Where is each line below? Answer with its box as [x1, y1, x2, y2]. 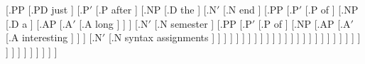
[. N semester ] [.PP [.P [154, 16, 252, 31]
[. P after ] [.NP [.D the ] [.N [95, 2, 217, 16]
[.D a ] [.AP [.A [6, 16, 73, 31]
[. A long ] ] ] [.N [79, 16, 148, 31]
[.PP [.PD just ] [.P [6, 2, 89, 16]
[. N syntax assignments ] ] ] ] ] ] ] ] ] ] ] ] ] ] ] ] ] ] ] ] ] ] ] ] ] [108, 30, 361, 45]
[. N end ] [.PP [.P [223, 2, 299, 16]
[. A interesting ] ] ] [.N [6, 30, 102, 45]
